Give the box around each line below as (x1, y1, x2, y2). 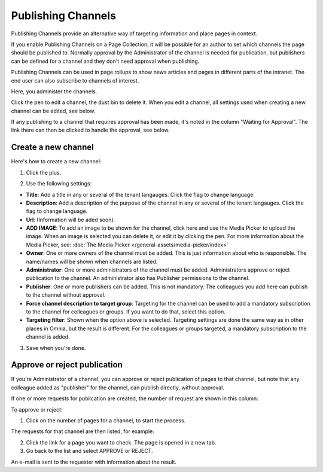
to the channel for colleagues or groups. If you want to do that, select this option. (26, 308, 226, 315)
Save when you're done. (26, 344, 86, 351)
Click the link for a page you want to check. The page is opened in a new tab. (26, 438, 217, 446)
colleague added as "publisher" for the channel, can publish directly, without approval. (11, 383, 224, 391)
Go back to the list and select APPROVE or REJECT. (26, 447, 153, 455)
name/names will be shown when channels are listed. (26, 258, 158, 265)
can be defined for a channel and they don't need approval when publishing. (11, 57, 200, 65)
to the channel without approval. (26, 291, 106, 299)
